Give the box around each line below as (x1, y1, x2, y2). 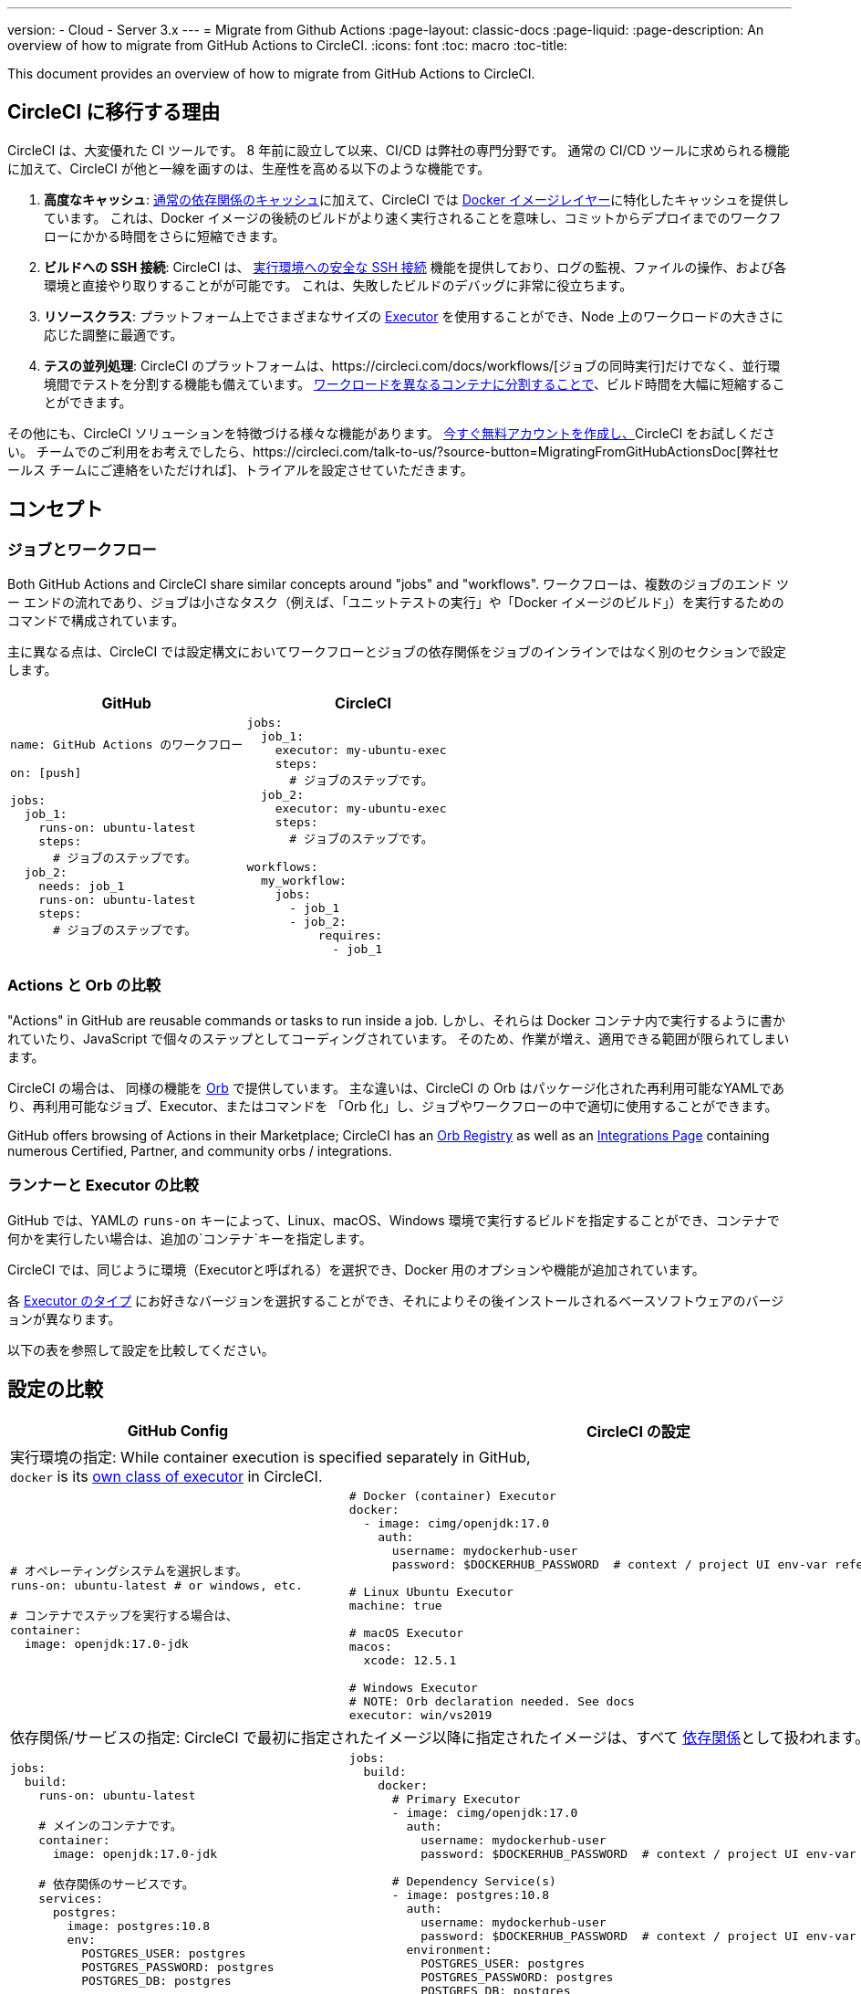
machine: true (348, 1599, 442, 1613)
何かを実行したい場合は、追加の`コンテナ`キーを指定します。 (7, 1230, 372, 1246)
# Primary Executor (391, 1792, 521, 1807)
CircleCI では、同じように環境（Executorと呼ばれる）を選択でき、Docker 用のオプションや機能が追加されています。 (7, 1261, 705, 1277)
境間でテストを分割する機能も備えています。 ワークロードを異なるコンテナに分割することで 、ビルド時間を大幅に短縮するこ (44, 375, 785, 392)
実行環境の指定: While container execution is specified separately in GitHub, (10, 1448, 531, 1467)
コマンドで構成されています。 (7, 613, 185, 629)
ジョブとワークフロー (7, 540, 157, 559)
